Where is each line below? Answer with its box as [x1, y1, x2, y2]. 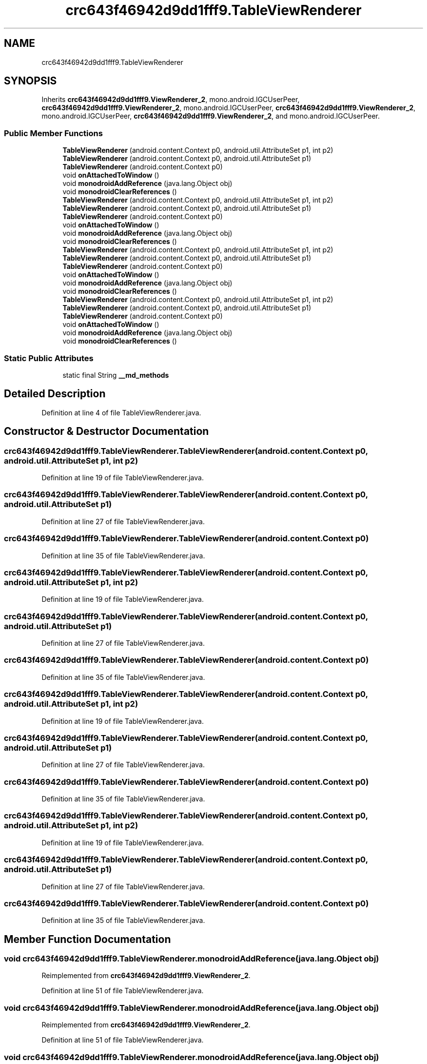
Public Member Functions [4, 128, 103, 138]
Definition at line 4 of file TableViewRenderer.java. [41, 408, 201, 417]
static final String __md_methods [62, 370, 169, 379]
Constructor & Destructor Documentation [4, 425, 209, 438]
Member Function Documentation [4, 933, 171, 945]
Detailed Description [4, 388, 106, 400]
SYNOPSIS [4, 75, 57, 87]
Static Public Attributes [4, 353, 94, 363]
